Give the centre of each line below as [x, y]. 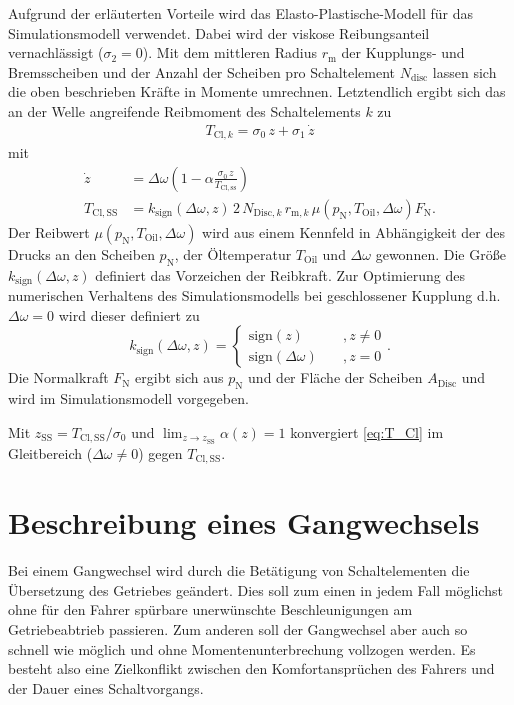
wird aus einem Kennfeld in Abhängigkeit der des [353, 231]
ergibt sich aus [179, 377]
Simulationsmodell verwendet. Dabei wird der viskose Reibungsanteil [219, 32]
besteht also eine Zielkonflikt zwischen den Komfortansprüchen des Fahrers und [251, 668]
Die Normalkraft [58, 377]
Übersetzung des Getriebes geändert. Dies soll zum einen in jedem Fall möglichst [255, 589]
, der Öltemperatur [233, 253]
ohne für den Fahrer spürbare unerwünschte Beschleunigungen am [210, 609]
